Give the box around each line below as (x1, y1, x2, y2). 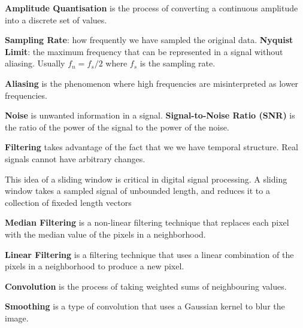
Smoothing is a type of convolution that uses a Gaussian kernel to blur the (5, 300, 285, 312)
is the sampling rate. (140, 57, 216, 69)
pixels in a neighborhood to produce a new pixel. (5, 260, 184, 272)
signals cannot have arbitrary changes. (5, 152, 146, 165)
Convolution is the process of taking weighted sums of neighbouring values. (5, 280, 287, 292)
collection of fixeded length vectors (5, 196, 132, 208)
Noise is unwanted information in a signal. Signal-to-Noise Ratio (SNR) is (5, 109, 295, 122)
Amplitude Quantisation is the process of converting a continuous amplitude (5, 2, 298, 14)
